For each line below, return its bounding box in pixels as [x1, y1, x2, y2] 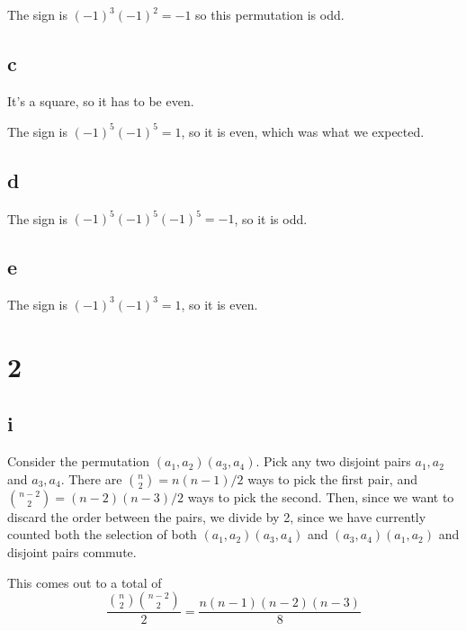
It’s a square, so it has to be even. [7, 91, 194, 110]
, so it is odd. [234, 209, 308, 228]
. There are [60, 469, 122, 488]
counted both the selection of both [7, 525, 197, 544]
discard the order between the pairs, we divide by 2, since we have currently [7, 507, 426, 526]
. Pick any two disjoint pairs [255, 452, 411, 471]
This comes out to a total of [7, 572, 162, 591]
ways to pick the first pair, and [247, 469, 417, 488]
